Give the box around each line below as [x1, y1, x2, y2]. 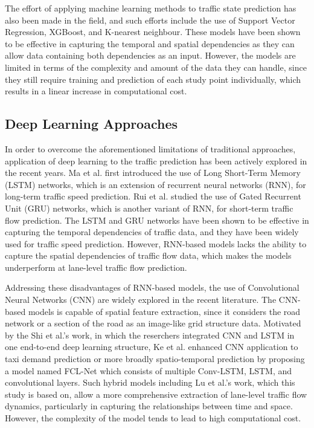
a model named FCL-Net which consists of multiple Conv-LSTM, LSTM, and [5, 364, 292, 377]
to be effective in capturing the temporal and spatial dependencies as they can [5, 37, 295, 50]
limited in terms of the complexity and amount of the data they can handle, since [5, 60, 307, 73]
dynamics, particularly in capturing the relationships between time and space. [5, 400, 293, 412]
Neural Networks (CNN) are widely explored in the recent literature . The [5, 293, 277, 306]
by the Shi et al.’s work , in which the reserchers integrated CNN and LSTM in [5, 328, 295, 341]
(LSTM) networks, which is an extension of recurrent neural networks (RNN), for [5, 178, 306, 190]
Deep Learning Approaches [5, 114, 178, 133]
